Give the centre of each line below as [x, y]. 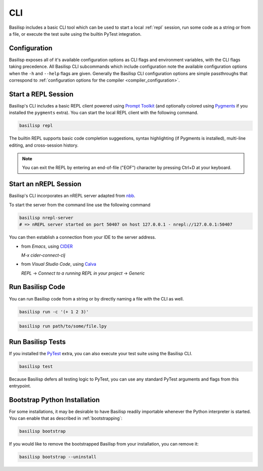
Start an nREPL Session [45, 184]
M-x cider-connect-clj [43, 255]
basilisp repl [36, 126]
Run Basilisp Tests [37, 342]
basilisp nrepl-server [46, 218]
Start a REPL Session [41, 94]
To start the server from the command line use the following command [80, 205]
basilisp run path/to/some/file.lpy [63, 326]
